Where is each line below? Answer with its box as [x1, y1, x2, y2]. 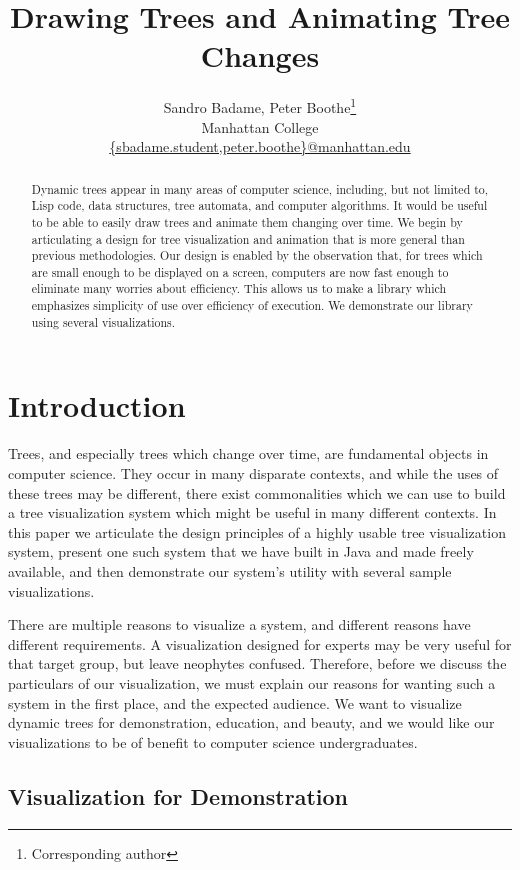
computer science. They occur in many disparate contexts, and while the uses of [8, 462, 499, 483]
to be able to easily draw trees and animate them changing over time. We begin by [31, 213, 463, 230]
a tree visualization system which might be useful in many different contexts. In [8, 502, 497, 523]
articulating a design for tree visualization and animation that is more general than [31, 230, 465, 247]
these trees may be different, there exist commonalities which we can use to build [8, 482, 506, 503]
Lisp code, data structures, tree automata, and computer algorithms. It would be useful [31, 197, 488, 214]
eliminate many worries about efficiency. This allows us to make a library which [31, 280, 447, 297]
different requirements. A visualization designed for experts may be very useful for [8, 633, 512, 654]
